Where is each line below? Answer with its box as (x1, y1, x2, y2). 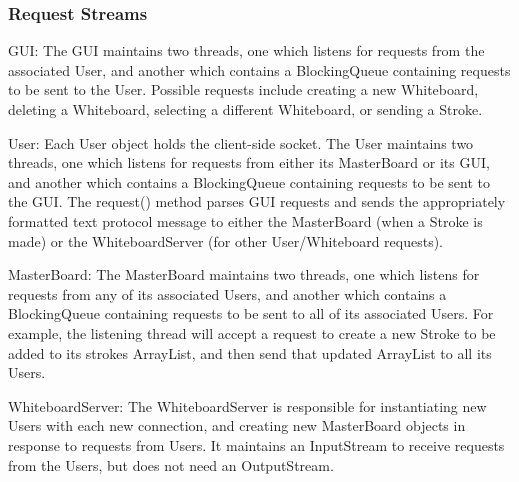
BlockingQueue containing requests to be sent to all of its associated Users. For (8, 303, 494, 324)
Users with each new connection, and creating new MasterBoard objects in (8, 415, 466, 436)
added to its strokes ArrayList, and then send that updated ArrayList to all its (8, 342, 492, 363)
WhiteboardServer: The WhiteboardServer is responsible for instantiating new (8, 395, 487, 416)
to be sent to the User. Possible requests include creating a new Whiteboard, (8, 79, 479, 100)
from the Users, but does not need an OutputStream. (8, 454, 334, 475)
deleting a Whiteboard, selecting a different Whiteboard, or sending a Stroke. (8, 99, 483, 119)
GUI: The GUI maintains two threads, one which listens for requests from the (8, 40, 485, 61)
